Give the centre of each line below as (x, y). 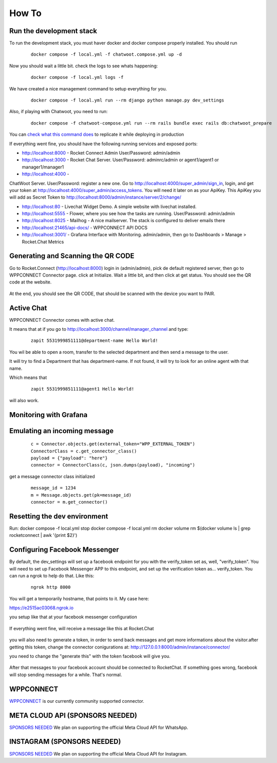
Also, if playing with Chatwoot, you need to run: (59, 112)
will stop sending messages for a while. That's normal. (66, 675)
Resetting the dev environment (59, 516)
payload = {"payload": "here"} (69, 458)
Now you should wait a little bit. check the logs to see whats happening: (84, 66)
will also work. (24, 400)
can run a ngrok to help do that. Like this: (52, 576)
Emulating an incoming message (62, 431)
